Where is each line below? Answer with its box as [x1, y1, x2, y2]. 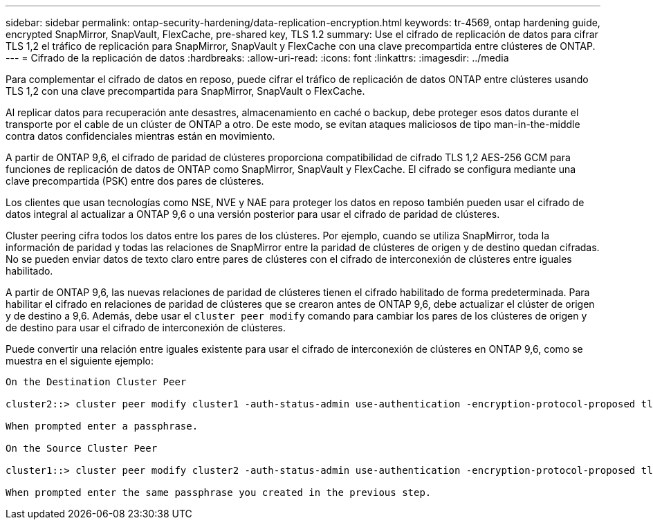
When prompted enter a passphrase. [6, 421, 199, 432]
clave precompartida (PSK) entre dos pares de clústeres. [6, 175, 264, 187]
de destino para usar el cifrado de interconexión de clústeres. [6, 322, 286, 333]
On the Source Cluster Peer [6, 443, 158, 454]
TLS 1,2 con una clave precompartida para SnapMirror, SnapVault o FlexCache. [6, 85, 365, 97]
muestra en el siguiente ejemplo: [6, 355, 154, 367]
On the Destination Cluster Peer [6, 376, 187, 387]
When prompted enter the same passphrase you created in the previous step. [6, 487, 432, 498]
